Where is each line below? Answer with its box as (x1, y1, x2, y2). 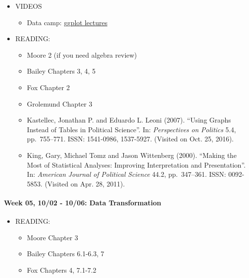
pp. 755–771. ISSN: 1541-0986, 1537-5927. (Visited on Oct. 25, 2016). (27, 134, 234, 144)
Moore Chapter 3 (27, 232, 78, 242)
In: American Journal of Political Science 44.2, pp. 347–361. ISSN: (27, 169, 226, 179)
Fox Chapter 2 (27, 82, 70, 92)
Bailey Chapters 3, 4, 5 (27, 66, 96, 76)
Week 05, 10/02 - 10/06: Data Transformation (4, 197, 162, 207)
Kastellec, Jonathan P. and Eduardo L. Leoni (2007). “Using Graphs (27, 115, 231, 125)
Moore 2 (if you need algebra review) (27, 49, 137, 60)
